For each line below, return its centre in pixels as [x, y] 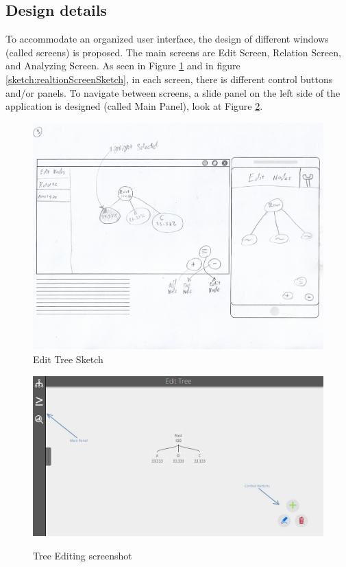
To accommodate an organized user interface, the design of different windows [167, 39]
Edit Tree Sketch [68, 359]
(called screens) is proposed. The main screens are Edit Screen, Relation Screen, [173, 52]
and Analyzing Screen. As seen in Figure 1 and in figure [123, 66]
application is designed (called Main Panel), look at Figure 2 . [134, 106]
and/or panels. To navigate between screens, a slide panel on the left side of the [173, 92]
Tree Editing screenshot [83, 555]
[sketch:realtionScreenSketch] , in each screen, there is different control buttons [169, 79]
